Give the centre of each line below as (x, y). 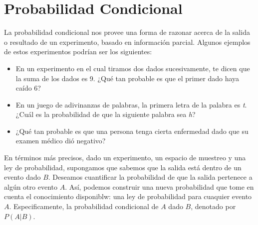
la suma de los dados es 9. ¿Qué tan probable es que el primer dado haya (128, 78)
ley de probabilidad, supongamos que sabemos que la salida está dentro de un (123, 167)
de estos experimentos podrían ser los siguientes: (78, 52)
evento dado (22, 177)
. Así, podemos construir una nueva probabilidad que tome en (159, 186)
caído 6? (28, 88)
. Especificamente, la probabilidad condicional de (84, 206)
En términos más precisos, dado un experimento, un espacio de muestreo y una (125, 158)
